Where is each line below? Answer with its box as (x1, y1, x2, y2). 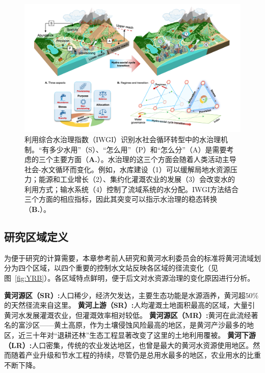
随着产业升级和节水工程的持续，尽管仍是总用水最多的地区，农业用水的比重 (11, 350, 261, 360)
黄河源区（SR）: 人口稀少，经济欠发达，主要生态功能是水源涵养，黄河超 (4, 289, 246, 300)
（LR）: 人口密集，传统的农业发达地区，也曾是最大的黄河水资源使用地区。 (4, 339, 253, 350)
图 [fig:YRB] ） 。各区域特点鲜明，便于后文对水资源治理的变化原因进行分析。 (4, 273, 255, 283)
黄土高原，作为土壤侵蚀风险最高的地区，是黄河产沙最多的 (54, 319, 247, 330)
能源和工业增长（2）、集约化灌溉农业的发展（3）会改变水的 (38, 174, 235, 184)
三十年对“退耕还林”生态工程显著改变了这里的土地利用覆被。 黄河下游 (25, 330, 256, 340)
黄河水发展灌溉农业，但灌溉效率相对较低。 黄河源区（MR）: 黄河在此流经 (4, 309, 251, 320)
